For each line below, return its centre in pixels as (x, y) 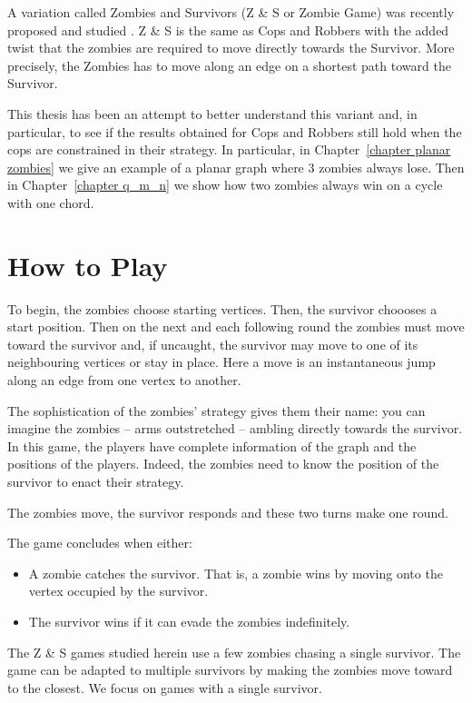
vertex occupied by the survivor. (118, 591)
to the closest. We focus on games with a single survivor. (165, 687)
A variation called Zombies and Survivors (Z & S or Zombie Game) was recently (231, 12)
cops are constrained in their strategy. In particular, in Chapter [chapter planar (229, 149)
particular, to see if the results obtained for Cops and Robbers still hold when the (235, 131)
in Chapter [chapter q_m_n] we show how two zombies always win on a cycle (225, 185)
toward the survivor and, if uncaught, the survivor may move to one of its (213, 344)
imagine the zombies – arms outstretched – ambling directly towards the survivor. (235, 428)
